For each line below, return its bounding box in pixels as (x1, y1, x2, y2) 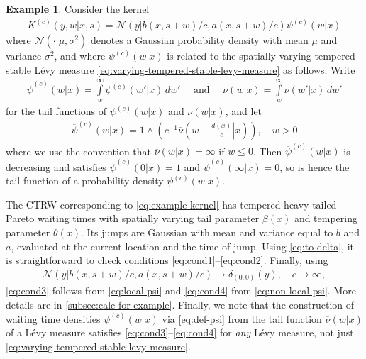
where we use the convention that (6, 143, 152, 158)
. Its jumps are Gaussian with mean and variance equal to (81, 225, 333, 240)
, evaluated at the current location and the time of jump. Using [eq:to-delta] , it (11, 238, 354, 253)
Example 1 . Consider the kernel (6, 1, 150, 16)
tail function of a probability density (6, 173, 164, 188)
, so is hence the (279, 159, 350, 174)
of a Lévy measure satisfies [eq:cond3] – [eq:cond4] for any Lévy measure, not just (6, 325, 354, 340)
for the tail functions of (6, 104, 107, 118)
